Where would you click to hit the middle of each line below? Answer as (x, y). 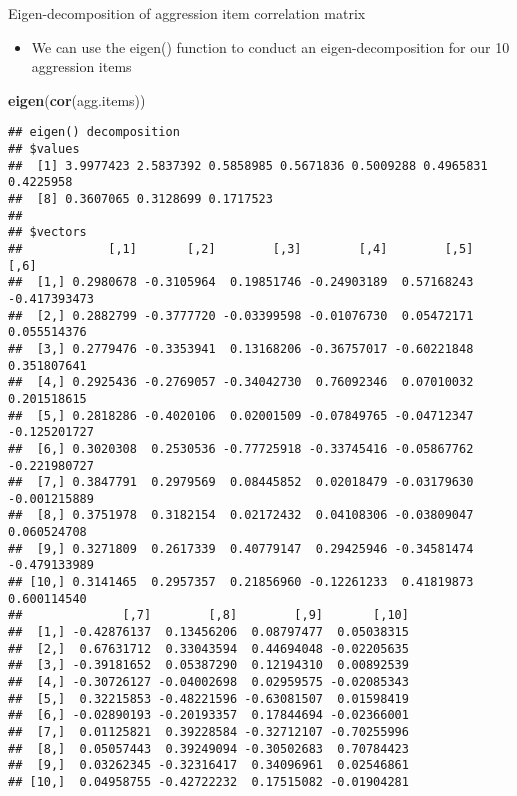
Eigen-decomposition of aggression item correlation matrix (187, 13)
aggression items (81, 66)
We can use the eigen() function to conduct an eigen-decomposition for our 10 (270, 46)
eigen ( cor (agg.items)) (77, 99)
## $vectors (47, 232)
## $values (44, 149)
